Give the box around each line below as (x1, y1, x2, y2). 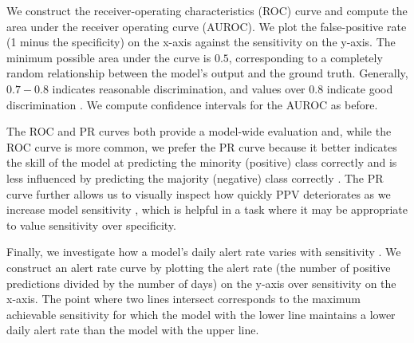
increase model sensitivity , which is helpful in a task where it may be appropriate (6, 201, 408, 218)
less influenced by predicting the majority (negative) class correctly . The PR (6, 169, 384, 186)
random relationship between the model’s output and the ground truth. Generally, (6, 65, 408, 81)
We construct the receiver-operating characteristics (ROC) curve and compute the (6, 2, 408, 18)
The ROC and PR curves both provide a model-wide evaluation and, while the (6, 123, 392, 140)
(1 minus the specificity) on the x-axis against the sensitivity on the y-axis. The (6, 34, 396, 50)
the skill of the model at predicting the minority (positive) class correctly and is (6, 154, 397, 171)
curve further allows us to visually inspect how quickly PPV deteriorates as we (6, 185, 391, 202)
